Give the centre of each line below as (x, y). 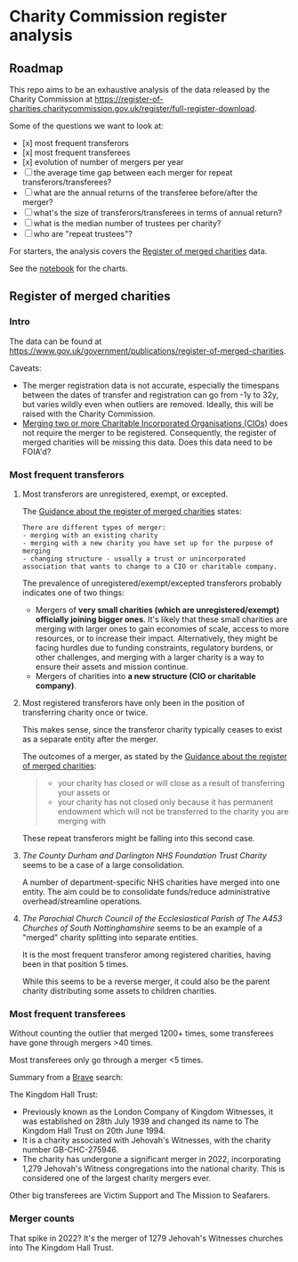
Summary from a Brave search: (66, 1078)
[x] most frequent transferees (76, 152)
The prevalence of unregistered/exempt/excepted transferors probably (152, 583)
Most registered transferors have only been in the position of (133, 702)
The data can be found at (56, 341)
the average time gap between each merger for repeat (133, 172)
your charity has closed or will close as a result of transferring (171, 783)
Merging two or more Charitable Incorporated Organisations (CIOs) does (155, 423)
